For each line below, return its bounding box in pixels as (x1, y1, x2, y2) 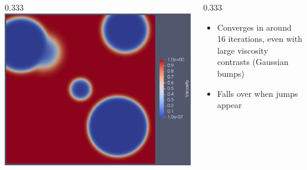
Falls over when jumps (217, 87, 298, 99)
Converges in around (217, 21, 292, 33)
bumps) (217, 67, 244, 79)
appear (217, 99, 242, 111)
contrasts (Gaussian (217, 55, 289, 68)
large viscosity (217, 44, 269, 56)
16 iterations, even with (217, 32, 302, 45)
